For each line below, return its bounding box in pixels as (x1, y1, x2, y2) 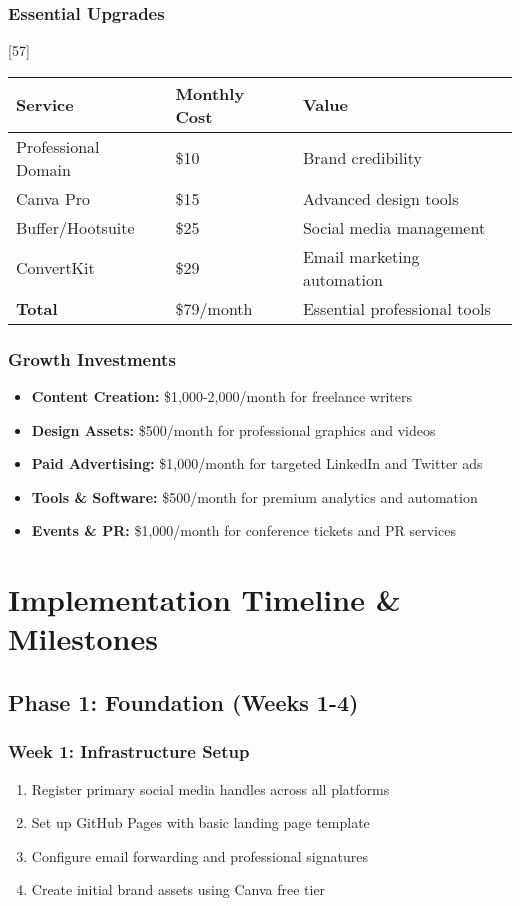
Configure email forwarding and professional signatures (31, 845, 368, 866)
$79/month (175, 296, 253, 320)
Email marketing (302, 244, 420, 268)
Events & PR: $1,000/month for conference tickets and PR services (31, 520, 456, 541)
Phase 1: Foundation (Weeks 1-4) (8, 686, 359, 717)
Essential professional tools (302, 296, 491, 320)
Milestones (8, 618, 158, 659)
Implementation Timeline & (8, 579, 401, 620)
